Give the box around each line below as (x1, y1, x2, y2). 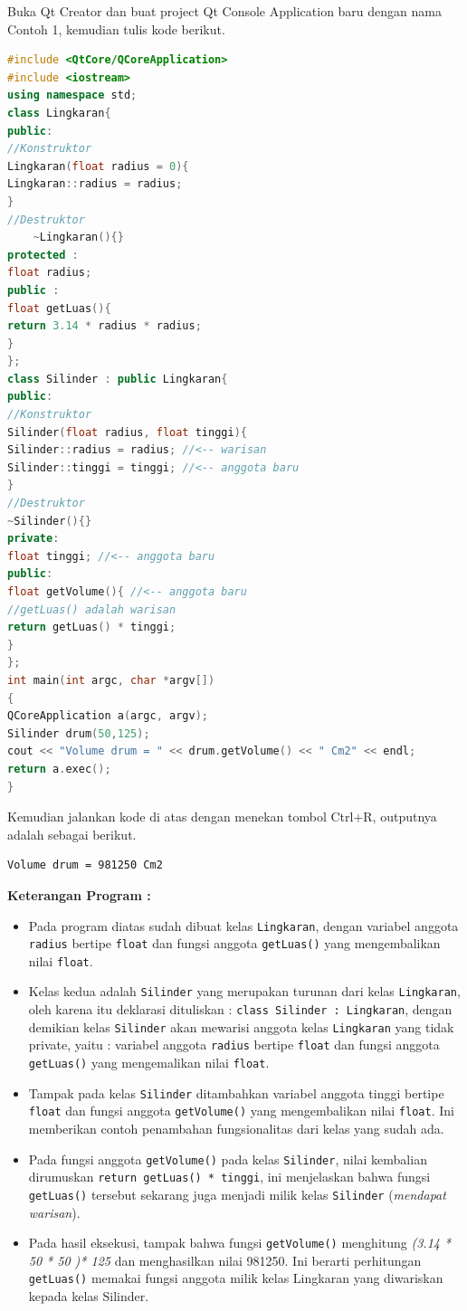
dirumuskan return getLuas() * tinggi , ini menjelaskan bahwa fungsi (28, 1167, 431, 1186)
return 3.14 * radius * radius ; (7, 319, 202, 333)
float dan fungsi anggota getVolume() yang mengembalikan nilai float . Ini (28, 1101, 454, 1120)
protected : (7, 248, 79, 261)
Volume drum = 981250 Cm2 (7, 859, 163, 872)
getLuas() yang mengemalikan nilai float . (28, 1053, 270, 1072)
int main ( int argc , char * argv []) (7, 673, 215, 687)
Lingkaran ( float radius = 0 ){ (7, 159, 189, 173)
